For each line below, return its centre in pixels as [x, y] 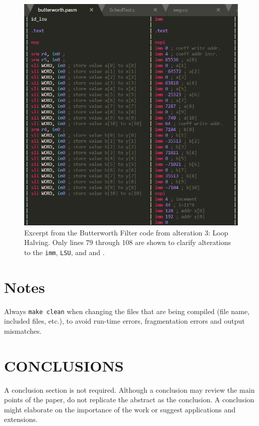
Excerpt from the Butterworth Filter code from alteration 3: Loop [126, 232]
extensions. [21, 419]
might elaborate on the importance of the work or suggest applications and [120, 409]
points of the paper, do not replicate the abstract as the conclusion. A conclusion [129, 400]
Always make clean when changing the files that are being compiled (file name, [127, 311]
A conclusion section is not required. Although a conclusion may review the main [129, 389]
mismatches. [23, 330]
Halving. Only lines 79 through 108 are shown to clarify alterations [128, 242]
